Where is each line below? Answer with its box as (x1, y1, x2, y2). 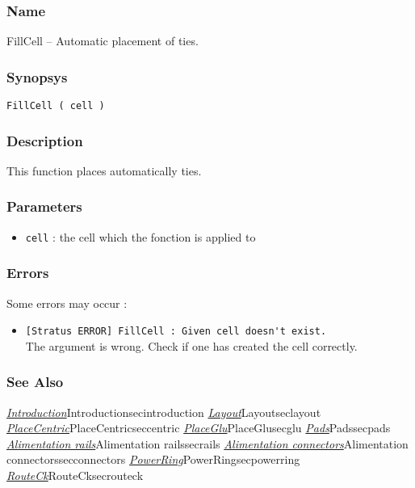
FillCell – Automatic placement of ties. (6, 32, 199, 49)
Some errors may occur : (6, 294, 128, 311)
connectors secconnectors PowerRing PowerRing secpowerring (6, 451, 300, 468)
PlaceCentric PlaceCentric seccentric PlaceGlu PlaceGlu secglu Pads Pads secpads (6, 419, 391, 436)
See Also (6, 372, 64, 392)
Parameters (6, 196, 82, 217)
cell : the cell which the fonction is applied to (25, 228, 256, 245)
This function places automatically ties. (6, 162, 202, 179)
